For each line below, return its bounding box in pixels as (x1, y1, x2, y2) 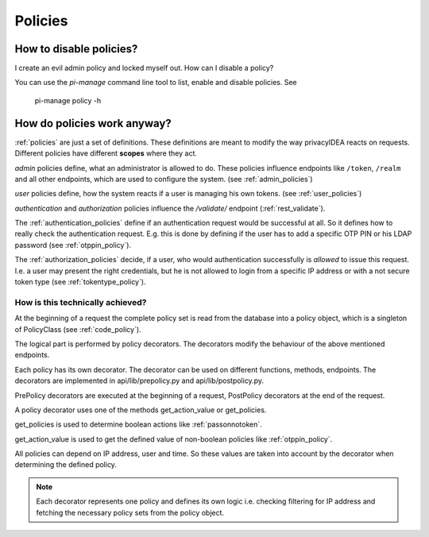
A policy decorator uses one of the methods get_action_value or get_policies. (14, 405, 267, 415)
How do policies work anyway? (14, 116, 172, 130)
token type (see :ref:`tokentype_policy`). (14, 277, 146, 287)
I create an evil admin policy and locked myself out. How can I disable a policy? (14, 64, 274, 73)
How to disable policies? (14, 42, 138, 56)
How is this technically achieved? (14, 296, 147, 307)
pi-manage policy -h (34, 95, 102, 105)
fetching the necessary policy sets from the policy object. (36, 508, 225, 517)
